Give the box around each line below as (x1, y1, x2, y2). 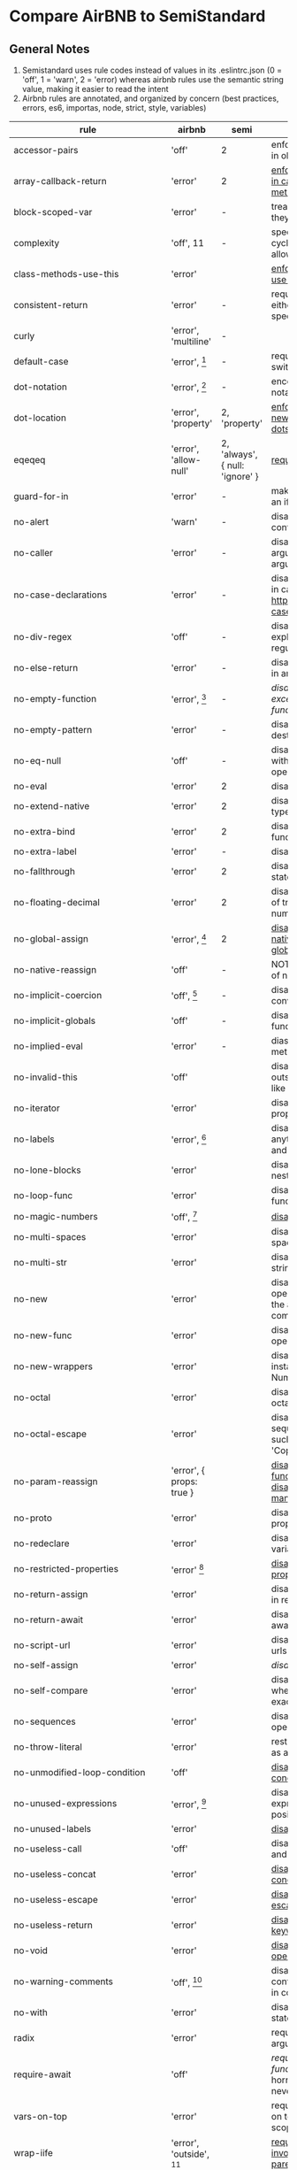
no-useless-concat (13, 1868, 96, 1881)
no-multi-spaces (13, 1231, 87, 1243)
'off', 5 (171, 989, 198, 1002)
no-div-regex (13, 631, 72, 643)
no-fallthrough (13, 866, 75, 877)
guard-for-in (13, 490, 69, 502)
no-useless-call (13, 1843, 82, 1855)
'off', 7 (171, 1210, 198, 1223)
